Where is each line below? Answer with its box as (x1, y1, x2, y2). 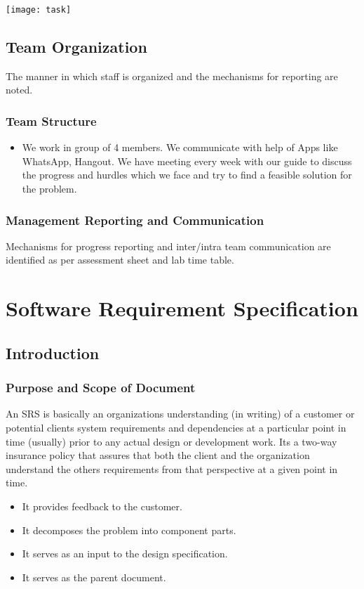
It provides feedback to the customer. (22, 498, 182, 513)
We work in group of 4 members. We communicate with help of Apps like (22, 140, 338, 155)
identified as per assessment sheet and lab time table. (6, 252, 234, 267)
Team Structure (6, 112, 97, 129)
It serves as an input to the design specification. (22, 546, 228, 561)
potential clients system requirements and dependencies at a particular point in (6, 420, 346, 435)
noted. (6, 82, 33, 97)
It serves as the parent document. (22, 569, 166, 584)
